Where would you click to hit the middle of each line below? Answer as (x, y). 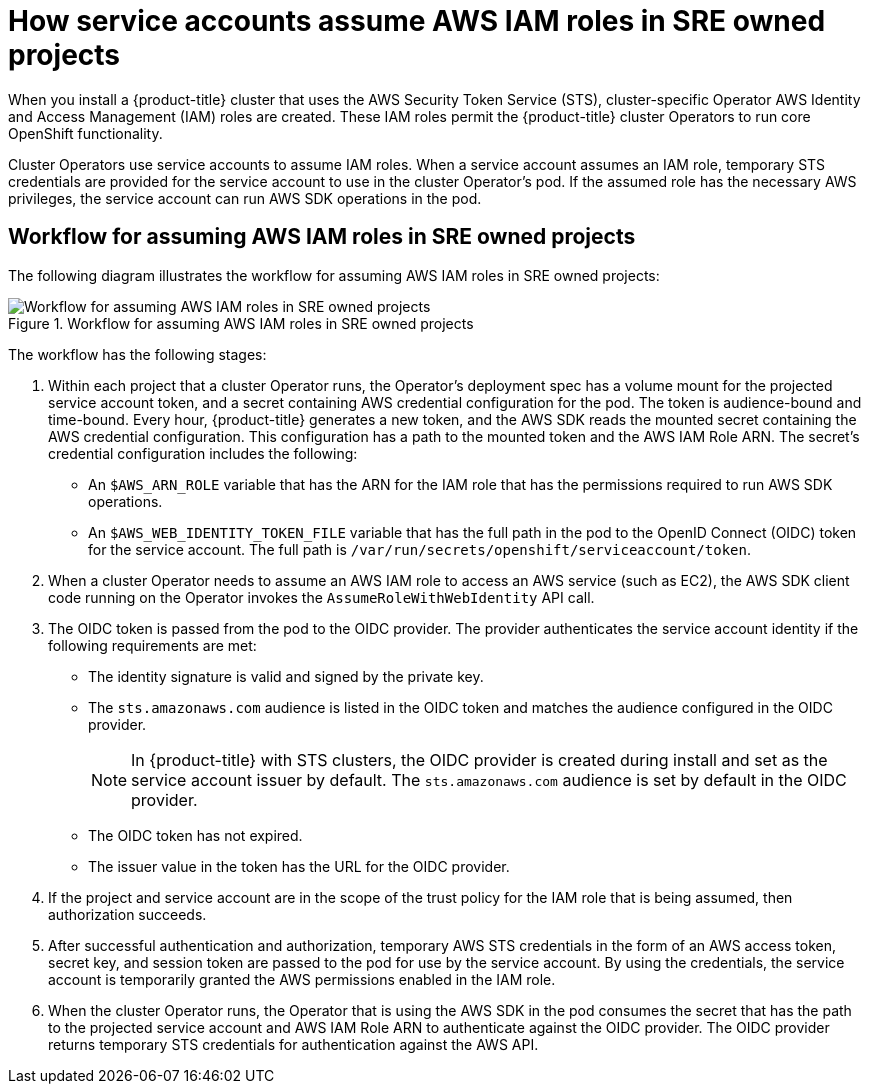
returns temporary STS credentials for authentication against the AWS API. (293, 1044)
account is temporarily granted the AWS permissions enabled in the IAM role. (302, 979)
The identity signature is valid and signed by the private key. (286, 676)
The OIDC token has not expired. (195, 835)
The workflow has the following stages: (137, 354)
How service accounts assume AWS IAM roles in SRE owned (417, 21)
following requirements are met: (152, 645)
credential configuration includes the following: (203, 453)
